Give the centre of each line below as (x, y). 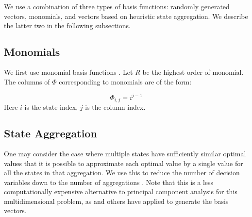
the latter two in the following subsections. (67, 25)
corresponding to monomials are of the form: (125, 81)
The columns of (27, 81)
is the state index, (51, 107)
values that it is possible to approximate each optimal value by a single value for (124, 163)
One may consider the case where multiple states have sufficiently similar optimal (125, 153)
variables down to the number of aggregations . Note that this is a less (109, 182)
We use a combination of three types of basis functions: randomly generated (117, 6)
